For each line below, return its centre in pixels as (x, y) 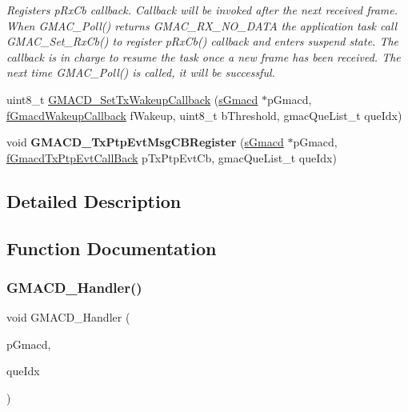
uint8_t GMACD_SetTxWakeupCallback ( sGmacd (132, 99)
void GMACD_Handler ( (68, 317)
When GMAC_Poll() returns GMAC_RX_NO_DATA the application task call (202, 25)
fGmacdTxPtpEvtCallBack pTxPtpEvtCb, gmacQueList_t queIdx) (172, 157)
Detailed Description (94, 200)
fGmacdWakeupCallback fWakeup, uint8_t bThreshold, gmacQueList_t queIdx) (204, 115)
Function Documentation (112, 248)
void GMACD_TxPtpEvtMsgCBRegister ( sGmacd (145, 142)
